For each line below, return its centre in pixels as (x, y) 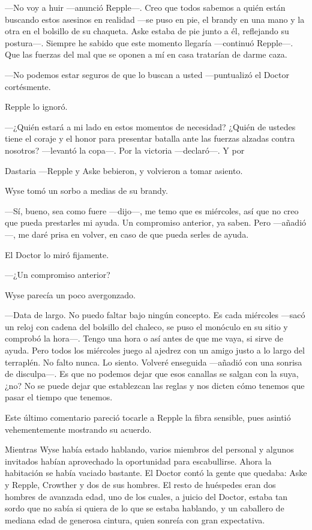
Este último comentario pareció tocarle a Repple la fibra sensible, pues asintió (148, 417)
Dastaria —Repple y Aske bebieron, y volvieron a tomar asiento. (124, 170)
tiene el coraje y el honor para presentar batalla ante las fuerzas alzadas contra (150, 138)
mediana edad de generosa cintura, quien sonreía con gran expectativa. (135, 519)
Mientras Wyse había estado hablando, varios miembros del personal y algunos (149, 449)
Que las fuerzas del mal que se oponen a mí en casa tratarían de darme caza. (146, 54)
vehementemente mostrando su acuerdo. (78, 429)
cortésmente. (28, 86)
